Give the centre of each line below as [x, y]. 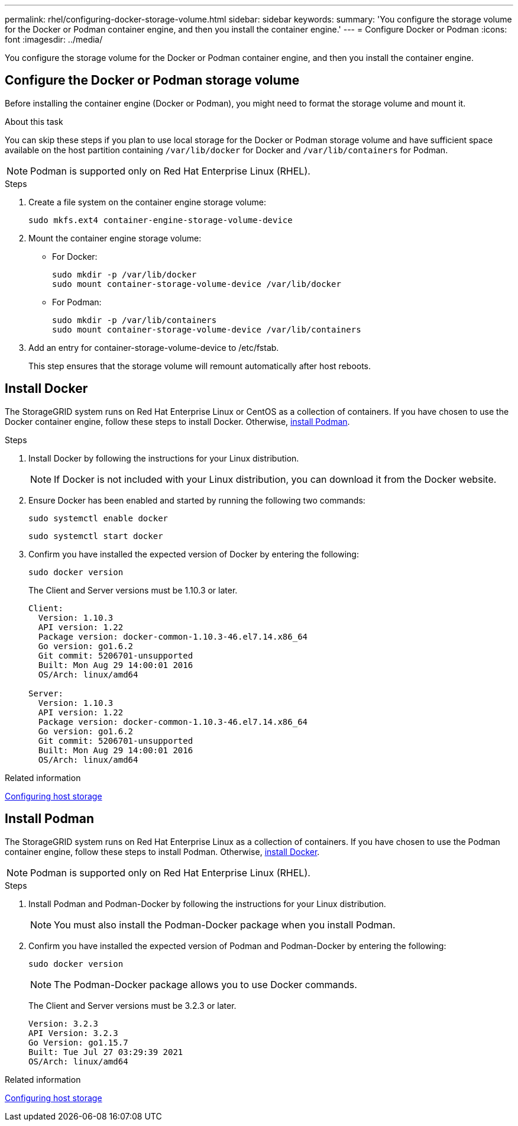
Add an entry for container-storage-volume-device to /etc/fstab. [154, 347]
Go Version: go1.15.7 [78, 1042]
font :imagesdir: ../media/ [54, 39]
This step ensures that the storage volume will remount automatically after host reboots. [200, 366]
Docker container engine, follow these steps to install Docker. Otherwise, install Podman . [177, 421]
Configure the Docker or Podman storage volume [152, 80]
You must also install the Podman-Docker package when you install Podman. [225, 925]
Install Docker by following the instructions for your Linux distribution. [164, 458]
